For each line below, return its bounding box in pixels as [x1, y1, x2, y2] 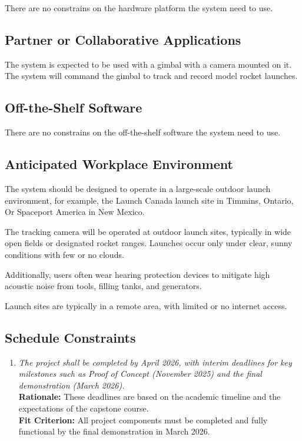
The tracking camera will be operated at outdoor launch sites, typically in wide [5, 225, 291, 237]
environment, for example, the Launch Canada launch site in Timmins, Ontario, [5, 194, 294, 206]
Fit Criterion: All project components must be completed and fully [18, 413, 268, 426]
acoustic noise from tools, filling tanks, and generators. [5, 280, 202, 292]
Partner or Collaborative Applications [5, 30, 241, 48]
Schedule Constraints [5, 328, 136, 346]
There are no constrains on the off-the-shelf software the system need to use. [5, 126, 281, 138]
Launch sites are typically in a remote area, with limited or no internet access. [5, 299, 287, 311]
